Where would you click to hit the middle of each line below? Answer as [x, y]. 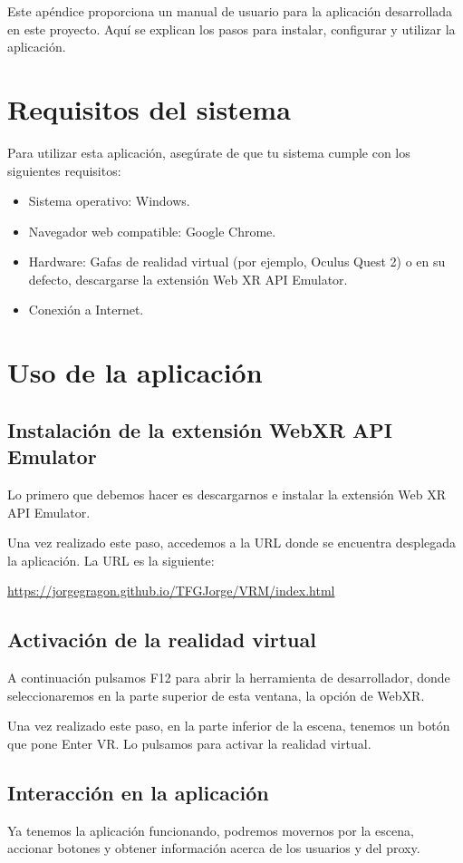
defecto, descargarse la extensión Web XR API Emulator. [188, 279]
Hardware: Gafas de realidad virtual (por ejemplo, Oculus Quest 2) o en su [237, 262]
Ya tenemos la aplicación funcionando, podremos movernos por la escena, [211, 830]
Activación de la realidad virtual [162, 640]
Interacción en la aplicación [138, 792]
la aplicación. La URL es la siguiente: [111, 560]
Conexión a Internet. [86, 310]
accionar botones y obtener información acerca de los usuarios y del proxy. [214, 848]
